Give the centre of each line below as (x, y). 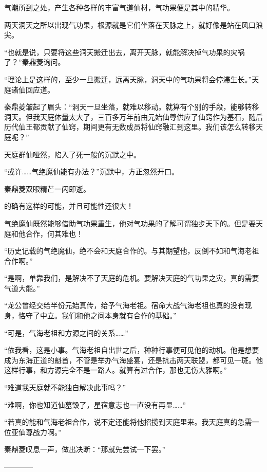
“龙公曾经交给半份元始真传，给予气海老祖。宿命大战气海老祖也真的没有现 (128, 305)
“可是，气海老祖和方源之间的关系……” (66, 332)
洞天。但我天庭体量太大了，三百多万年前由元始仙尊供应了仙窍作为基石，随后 (133, 116)
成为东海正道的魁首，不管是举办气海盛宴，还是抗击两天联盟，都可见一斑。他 (133, 360)
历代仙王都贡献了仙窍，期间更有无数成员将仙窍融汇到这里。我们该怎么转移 (130, 127)
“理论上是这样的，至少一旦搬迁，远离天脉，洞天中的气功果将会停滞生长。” (128, 79)
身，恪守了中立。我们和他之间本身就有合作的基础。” (90, 315)
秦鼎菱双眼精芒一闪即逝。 (47, 188)
